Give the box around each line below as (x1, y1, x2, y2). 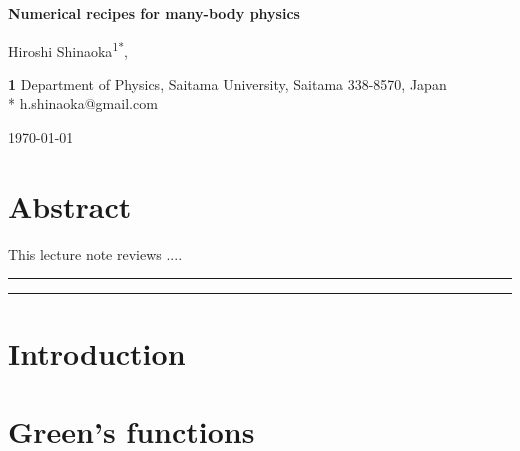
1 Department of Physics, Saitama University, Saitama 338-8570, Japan (8, 73, 447, 94)
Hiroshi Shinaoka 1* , (8, 37, 128, 61)
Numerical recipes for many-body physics (8, 3, 300, 23)
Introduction (8, 332, 186, 373)
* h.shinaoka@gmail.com (8, 93, 158, 114)
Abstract (8, 185, 132, 226)
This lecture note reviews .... (8, 243, 183, 264)
